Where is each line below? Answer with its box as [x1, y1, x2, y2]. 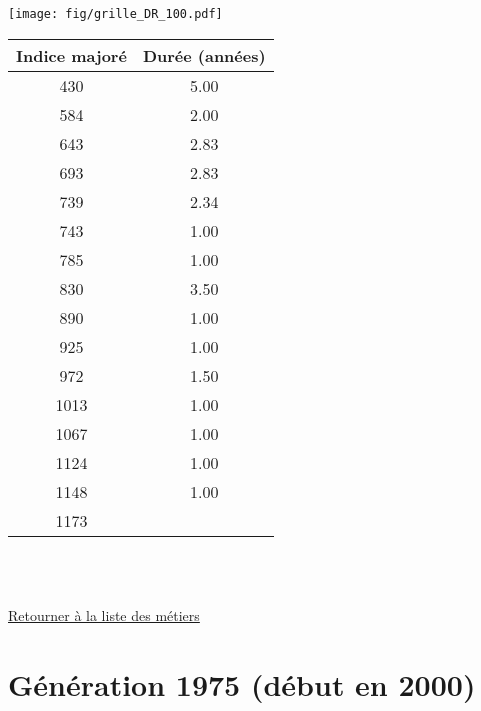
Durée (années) [142, 43, 266, 67]
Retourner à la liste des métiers [8, 604, 200, 625]
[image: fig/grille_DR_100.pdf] [8, 7, 223, 21]
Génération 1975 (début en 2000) [8, 663, 476, 704]
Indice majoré [16, 43, 127, 67]
